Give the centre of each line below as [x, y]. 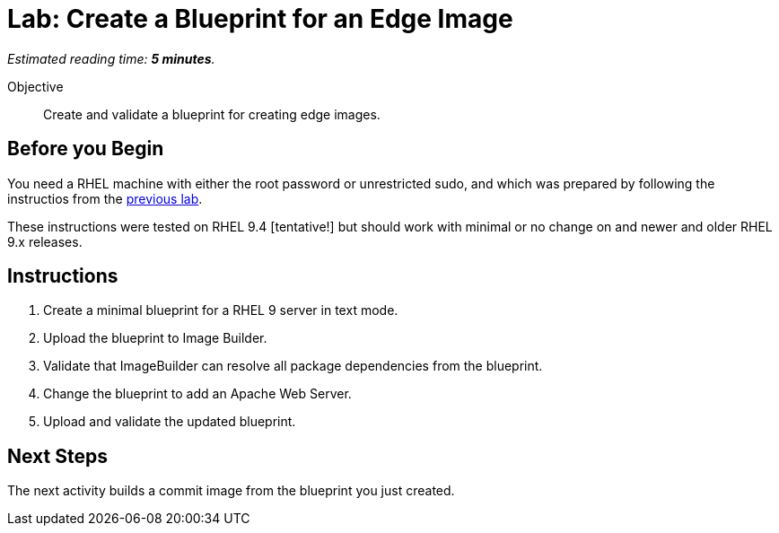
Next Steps [57, 456]
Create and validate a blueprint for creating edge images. [212, 114]
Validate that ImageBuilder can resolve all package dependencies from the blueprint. [293, 366]
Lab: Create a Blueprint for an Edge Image [260, 19]
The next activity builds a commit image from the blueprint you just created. [231, 491]
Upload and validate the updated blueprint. [170, 422]
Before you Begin [86, 149]
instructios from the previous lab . [105, 198]
